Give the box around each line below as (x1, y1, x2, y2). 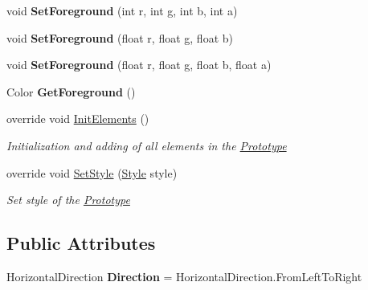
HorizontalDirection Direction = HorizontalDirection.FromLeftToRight (6, 268, 362, 284)
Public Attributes (6, 231, 156, 255)
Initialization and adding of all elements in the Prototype (6, 137, 287, 153)
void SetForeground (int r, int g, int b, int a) (6, 2, 238, 18)
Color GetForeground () (6, 83, 136, 100)
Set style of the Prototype (6, 191, 130, 208)
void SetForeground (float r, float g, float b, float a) (6, 56, 272, 73)
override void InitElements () (6, 110, 149, 127)
